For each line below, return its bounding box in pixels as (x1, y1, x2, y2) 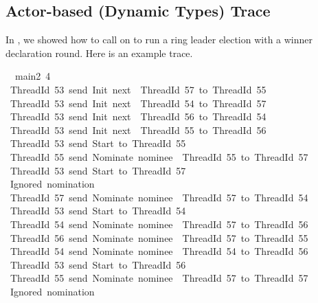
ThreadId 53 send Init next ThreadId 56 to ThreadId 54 (10, 109, 266, 124)
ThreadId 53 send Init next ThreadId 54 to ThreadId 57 (10, 96, 266, 110)
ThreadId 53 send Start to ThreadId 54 (10, 203, 186, 218)
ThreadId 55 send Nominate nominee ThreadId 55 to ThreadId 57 (10, 149, 308, 164)
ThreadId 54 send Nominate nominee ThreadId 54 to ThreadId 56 (10, 244, 308, 258)
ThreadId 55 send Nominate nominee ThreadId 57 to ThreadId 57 (10, 271, 308, 285)
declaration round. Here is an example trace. (5, 45, 193, 60)
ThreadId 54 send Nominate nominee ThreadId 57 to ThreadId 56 (10, 216, 308, 231)
